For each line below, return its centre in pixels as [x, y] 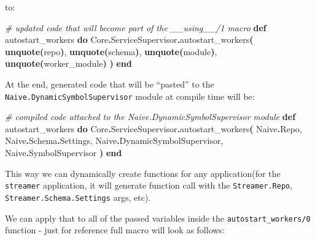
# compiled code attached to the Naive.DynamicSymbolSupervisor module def [150, 117]
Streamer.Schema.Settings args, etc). [78, 197]
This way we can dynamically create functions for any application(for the [143, 173]
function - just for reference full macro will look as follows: [115, 230]
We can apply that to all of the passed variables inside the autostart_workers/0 [158, 218]
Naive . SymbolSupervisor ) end [64, 152]
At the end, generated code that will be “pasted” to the [110, 84]
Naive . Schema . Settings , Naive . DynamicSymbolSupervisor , [114, 141]
